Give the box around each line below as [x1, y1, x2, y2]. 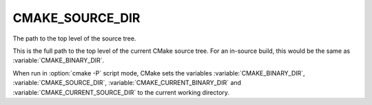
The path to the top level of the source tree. [12, 34, 136, 43]
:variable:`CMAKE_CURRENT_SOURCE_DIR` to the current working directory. [12, 88, 230, 96]
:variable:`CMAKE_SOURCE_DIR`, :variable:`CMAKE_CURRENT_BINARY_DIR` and [12, 79, 241, 87]
